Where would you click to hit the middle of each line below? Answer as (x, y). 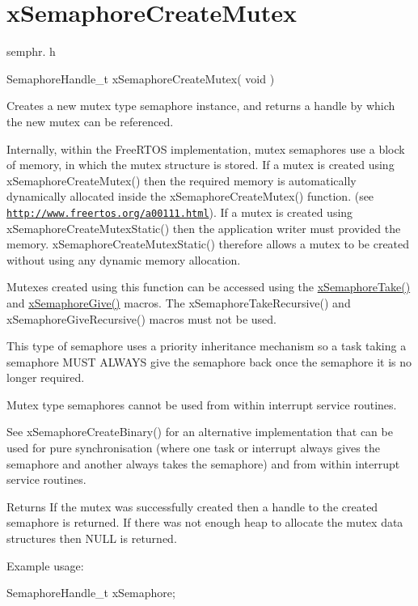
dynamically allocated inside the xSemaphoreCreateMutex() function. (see (190, 196)
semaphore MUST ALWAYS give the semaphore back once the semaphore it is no (209, 361)
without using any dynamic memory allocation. (124, 259)
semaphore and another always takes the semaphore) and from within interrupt (203, 463)
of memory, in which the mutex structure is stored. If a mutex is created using (201, 165)
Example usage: (45, 565)
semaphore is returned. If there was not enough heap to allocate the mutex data (205, 522)
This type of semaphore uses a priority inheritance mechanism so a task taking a (207, 346)
